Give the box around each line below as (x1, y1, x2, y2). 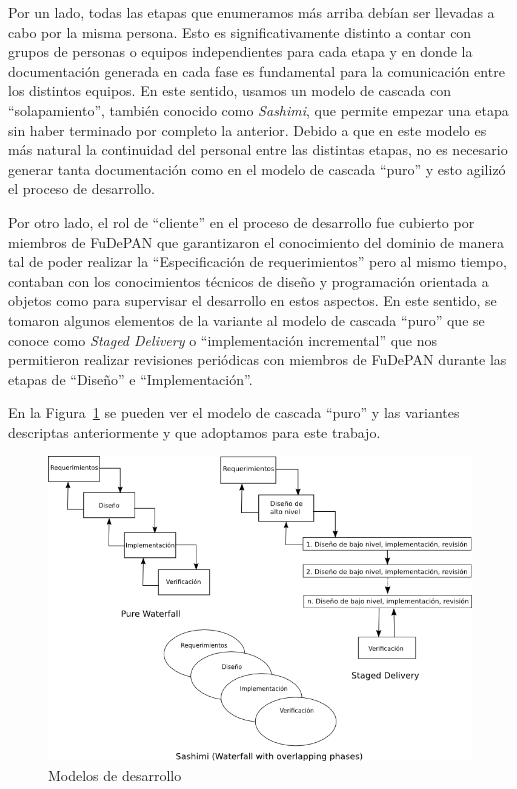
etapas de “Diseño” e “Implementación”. (8, 368, 253, 389)
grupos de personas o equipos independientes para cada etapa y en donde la (8, 41, 473, 62)
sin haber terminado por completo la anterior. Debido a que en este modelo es (8, 119, 487, 140)
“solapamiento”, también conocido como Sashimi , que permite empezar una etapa (8, 99, 509, 120)
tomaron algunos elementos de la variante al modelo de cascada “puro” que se (8, 309, 485, 330)
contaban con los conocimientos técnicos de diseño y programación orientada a (8, 270, 489, 291)
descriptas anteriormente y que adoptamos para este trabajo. (8, 421, 381, 442)
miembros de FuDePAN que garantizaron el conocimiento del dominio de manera (8, 231, 504, 252)
